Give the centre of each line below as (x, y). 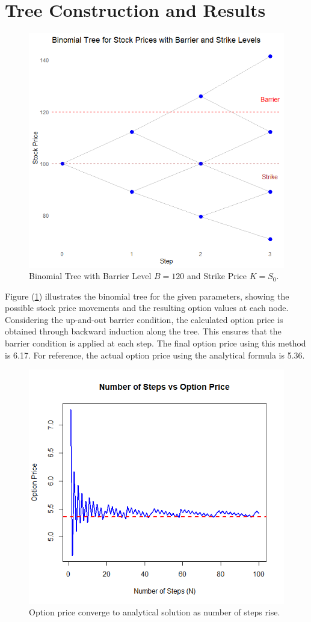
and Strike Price (217, 276)
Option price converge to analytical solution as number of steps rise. (155, 612)
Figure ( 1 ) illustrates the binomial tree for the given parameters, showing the (147, 296)
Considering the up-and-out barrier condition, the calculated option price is (144, 319)
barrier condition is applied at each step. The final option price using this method (155, 343)
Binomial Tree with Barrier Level (90, 276)
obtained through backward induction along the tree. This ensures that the (143, 331)
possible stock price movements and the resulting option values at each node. (147, 308)
